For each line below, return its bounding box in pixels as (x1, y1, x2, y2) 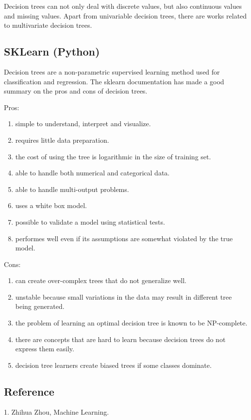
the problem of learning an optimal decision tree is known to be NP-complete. (15, 318, 248, 328)
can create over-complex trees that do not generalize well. (15, 275, 186, 286)
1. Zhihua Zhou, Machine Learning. (4, 406, 109, 417)
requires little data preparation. (15, 134, 109, 145)
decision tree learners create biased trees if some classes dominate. (15, 360, 212, 370)
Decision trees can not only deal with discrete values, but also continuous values (4, 1, 242, 11)
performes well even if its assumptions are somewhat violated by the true (15, 233, 233, 243)
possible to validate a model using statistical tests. (15, 216, 165, 227)
